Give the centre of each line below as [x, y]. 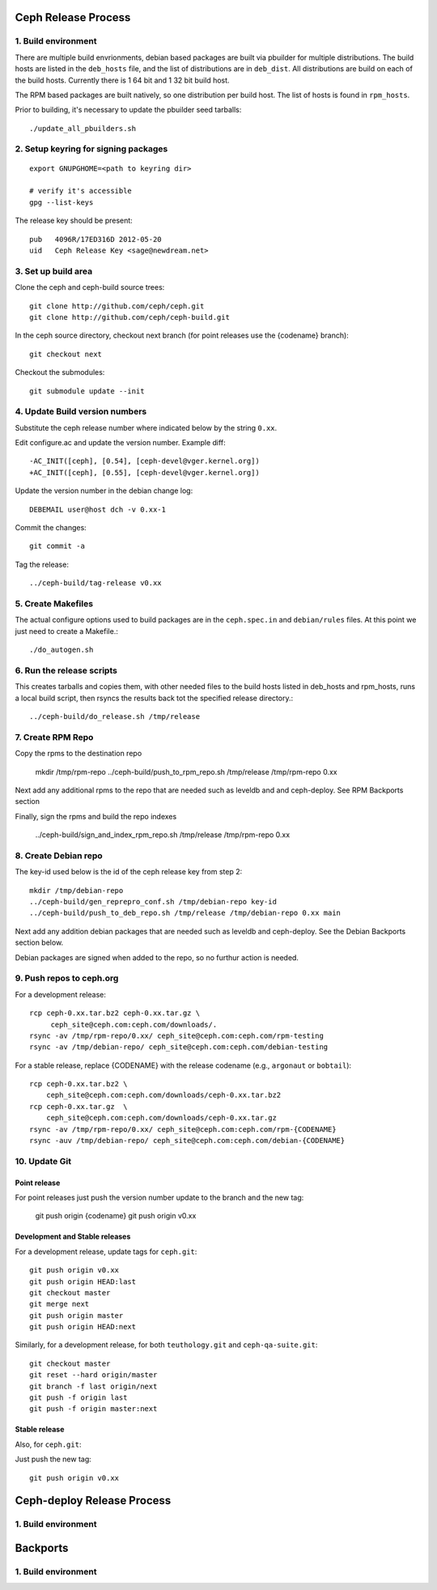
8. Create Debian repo [59, 856]
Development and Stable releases [73, 1237]
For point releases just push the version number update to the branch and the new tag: [159, 1197]
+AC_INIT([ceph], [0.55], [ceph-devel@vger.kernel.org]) [145, 472]
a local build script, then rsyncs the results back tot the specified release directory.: [154, 698]
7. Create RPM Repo [54, 737]
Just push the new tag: [53, 1459]
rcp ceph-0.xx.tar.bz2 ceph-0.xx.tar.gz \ [115, 1013]
